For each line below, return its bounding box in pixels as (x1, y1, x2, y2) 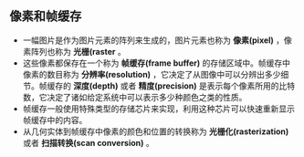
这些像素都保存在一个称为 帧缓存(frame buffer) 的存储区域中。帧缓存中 (22, 58, 290, 68)
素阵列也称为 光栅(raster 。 (22, 46, 126, 57)
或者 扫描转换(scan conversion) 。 (22, 137, 155, 148)
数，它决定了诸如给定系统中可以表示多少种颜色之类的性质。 (22, 91, 247, 102)
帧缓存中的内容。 (22, 114, 88, 125)
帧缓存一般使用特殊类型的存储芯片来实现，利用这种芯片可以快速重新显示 (22, 103, 295, 114)
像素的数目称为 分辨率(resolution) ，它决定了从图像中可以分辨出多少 (22, 68, 281, 79)
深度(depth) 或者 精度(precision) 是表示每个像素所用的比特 (72, 80, 296, 91)
